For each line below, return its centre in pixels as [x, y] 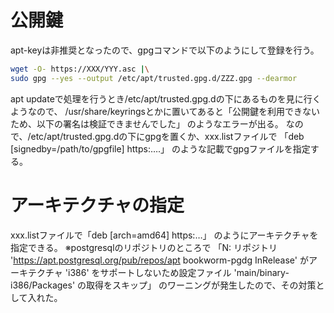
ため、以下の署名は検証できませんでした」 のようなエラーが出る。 [147, 123]
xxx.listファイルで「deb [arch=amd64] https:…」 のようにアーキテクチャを [164, 235]
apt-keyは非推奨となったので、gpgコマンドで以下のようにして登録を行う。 [165, 50]
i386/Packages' [43, 285]
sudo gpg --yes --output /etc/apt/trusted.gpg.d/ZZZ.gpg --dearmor [154, 78]
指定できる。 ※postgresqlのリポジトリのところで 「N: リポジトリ [144, 247]
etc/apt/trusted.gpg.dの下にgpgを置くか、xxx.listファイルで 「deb [167, 136]
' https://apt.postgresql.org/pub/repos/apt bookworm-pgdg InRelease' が [159, 260]
